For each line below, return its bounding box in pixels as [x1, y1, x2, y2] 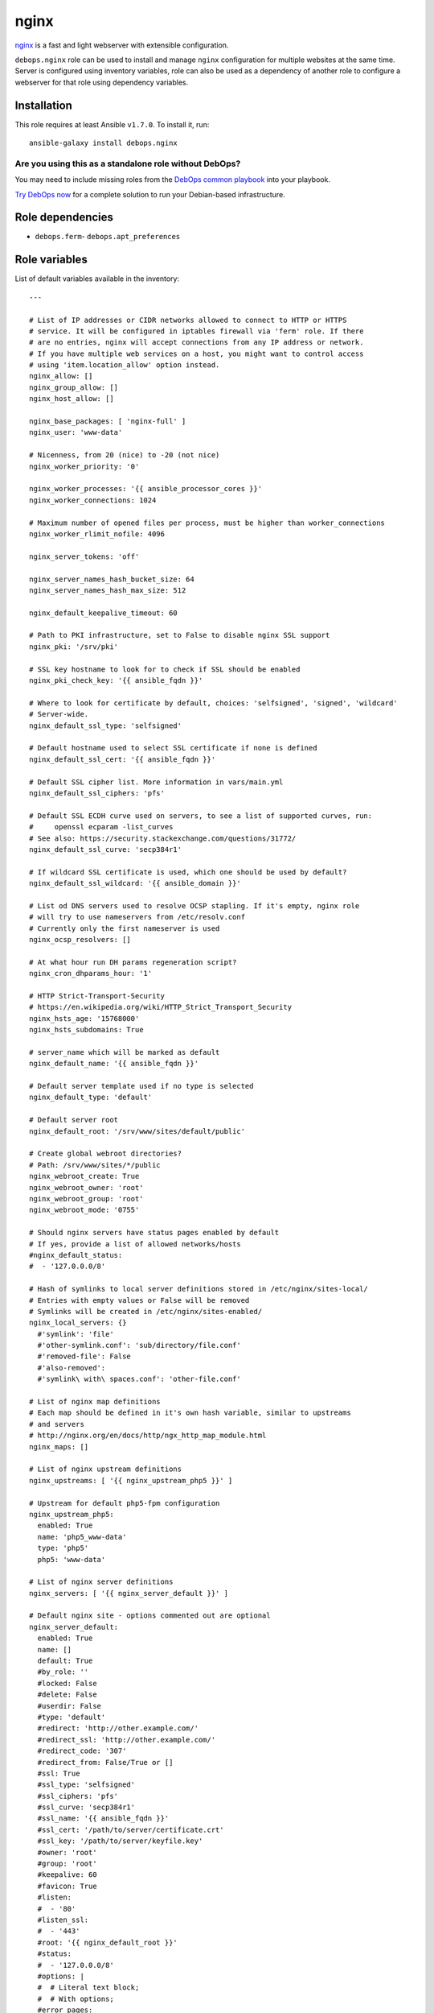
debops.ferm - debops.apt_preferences [35, 232, 181, 242]
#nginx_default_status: [29, 1250, 123, 1259]
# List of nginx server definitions [29, 1577, 174, 1586]
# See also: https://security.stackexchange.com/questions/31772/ [29, 833, 297, 843]
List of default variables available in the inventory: [14, 274, 180, 283]
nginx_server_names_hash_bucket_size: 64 [29, 574, 194, 584]
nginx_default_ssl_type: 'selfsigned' [29, 721, 182, 730]
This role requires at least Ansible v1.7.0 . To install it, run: [14, 119, 210, 129]
